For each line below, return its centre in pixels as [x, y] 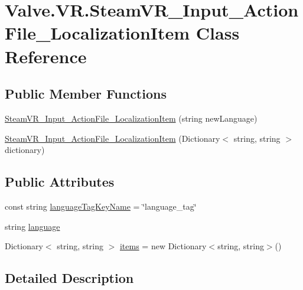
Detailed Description [69, 278]
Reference [46, 56]
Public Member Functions [86, 94]
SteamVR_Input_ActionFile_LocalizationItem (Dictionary [113, 138]
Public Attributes [60, 182]
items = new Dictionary [163, 246]
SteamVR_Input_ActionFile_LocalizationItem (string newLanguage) [131, 118]
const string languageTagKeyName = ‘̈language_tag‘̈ [101, 206]
